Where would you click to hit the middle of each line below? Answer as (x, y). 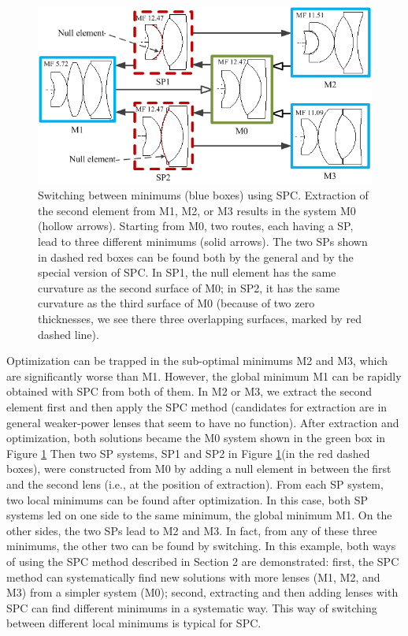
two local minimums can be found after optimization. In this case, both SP (187, 499)
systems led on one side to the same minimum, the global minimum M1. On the (199, 515)
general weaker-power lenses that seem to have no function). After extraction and (203, 422)
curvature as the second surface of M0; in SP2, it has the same (189, 287)
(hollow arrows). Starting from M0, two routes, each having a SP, (196, 226)
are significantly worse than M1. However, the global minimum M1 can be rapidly (204, 376)
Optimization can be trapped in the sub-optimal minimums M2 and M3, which (197, 361)
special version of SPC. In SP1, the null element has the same (187, 272)
